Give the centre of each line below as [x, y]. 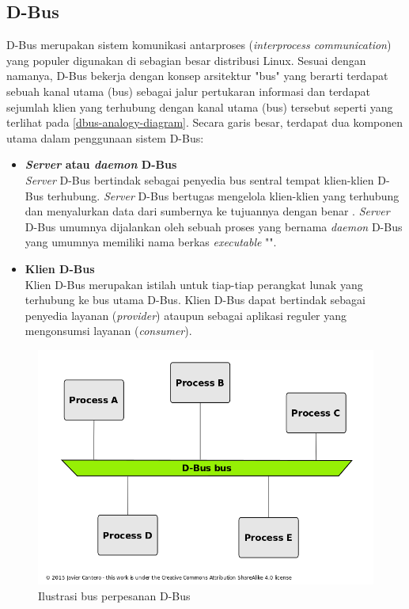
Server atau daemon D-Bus [101, 164]
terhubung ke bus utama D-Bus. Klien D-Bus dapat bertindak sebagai [195, 300]
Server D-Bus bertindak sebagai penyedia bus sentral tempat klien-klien [199, 179]
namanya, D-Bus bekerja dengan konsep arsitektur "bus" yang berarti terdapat [197, 76]
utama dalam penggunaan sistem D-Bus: [105, 137]
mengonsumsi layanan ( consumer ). [108, 331]
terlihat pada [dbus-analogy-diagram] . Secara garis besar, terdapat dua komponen [205, 122]
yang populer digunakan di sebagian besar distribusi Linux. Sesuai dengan [186, 60]
